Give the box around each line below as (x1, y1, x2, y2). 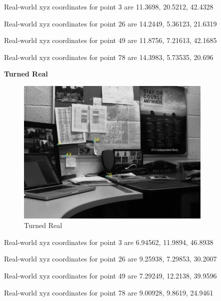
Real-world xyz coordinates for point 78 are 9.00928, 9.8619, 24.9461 (4, 287, 213, 297)
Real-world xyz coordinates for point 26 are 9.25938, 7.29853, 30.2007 (4, 253, 217, 264)
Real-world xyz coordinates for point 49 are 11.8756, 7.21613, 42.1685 (4, 35, 217, 45)
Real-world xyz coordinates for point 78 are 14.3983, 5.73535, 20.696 (4, 51, 213, 62)
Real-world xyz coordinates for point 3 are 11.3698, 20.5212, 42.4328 (4, 1, 213, 11)
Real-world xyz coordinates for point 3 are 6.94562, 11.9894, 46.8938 (4, 236, 213, 247)
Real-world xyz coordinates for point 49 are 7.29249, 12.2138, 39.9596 (4, 270, 217, 280)
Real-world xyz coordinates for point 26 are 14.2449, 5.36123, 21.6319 (4, 18, 217, 28)
